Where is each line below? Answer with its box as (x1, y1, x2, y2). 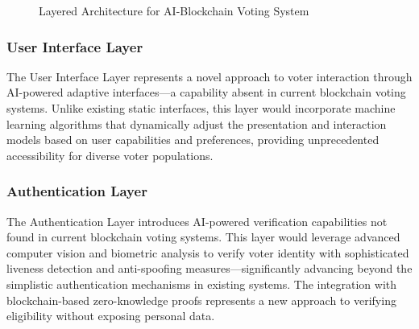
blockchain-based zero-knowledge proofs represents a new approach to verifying (6, 291, 396, 308)
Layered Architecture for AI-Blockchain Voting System (39, 2, 309, 19)
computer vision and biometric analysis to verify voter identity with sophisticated (6, 244, 409, 261)
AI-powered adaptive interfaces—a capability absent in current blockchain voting (6, 84, 406, 101)
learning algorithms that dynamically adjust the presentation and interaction (6, 115, 387, 132)
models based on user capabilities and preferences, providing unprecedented (6, 131, 380, 148)
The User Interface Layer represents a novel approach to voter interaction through (6, 68, 413, 84)
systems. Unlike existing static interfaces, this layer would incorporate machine (6, 100, 396, 116)
